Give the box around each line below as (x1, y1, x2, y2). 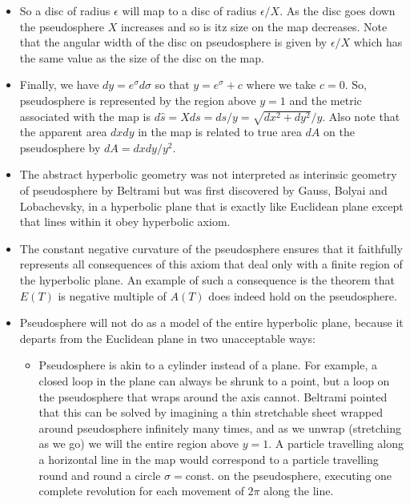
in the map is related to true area (138, 123, 302, 140)
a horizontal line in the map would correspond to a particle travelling (38, 450, 379, 467)
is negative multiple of (58, 287, 167, 304)
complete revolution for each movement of (38, 482, 244, 499)
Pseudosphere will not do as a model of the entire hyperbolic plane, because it (19, 314, 404, 331)
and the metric (289, 91, 362, 108)
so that (155, 76, 190, 93)
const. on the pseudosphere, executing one (185, 466, 392, 483)
